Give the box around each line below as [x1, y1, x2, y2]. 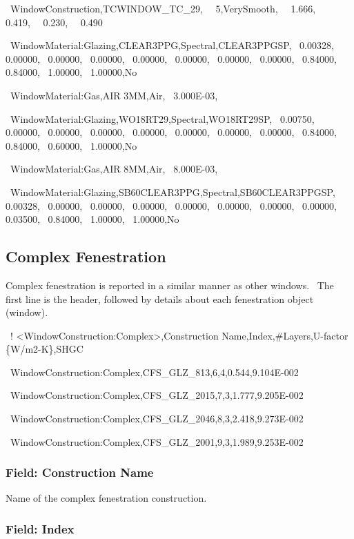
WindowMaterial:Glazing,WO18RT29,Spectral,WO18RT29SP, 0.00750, [10, 111, 315, 126]
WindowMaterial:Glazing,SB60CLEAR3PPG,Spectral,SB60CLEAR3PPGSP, [10, 184, 335, 199]
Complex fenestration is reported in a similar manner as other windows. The [6, 277, 334, 292]
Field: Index [6, 520, 75, 537]
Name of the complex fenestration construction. [6, 491, 207, 505]
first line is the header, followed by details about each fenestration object [6, 291, 314, 306]
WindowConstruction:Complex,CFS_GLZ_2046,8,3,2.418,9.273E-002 [10, 411, 304, 426]
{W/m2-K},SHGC [6, 342, 83, 356]
